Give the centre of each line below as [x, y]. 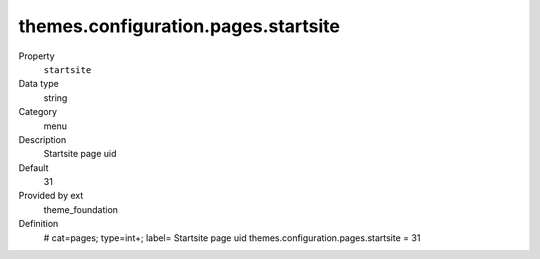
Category [38, 112]
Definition [38, 224]
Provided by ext [51, 196]
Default [33, 167]
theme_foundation [81, 209]
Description [42, 139]
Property [36, 56]
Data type [38, 84]
